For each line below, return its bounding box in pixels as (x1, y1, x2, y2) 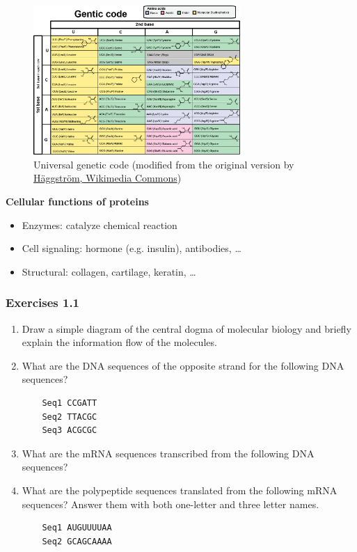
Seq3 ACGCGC (42, 425, 97, 436)
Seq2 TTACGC (42, 411, 97, 422)
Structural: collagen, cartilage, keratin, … (22, 264, 196, 278)
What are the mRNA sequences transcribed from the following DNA (22, 445, 315, 460)
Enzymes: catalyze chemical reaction (22, 217, 177, 232)
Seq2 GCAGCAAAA (42, 536, 112, 546)
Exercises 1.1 (6, 294, 80, 311)
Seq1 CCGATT (42, 397, 97, 408)
